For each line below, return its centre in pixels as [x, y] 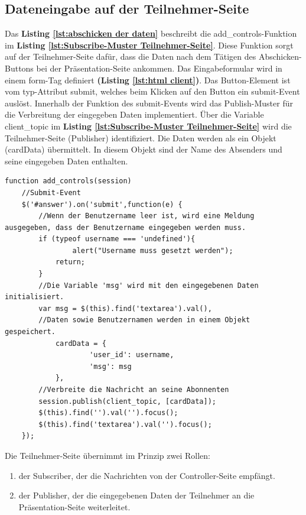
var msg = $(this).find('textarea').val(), [125, 308]
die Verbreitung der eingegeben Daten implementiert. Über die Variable [134, 114]
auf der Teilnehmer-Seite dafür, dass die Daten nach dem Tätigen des [131, 56]
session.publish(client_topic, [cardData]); [127, 401]
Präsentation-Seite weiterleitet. [74, 506]
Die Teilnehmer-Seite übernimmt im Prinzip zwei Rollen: [108, 455]
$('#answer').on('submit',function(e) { [102, 204]
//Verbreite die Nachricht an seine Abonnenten [134, 390]
